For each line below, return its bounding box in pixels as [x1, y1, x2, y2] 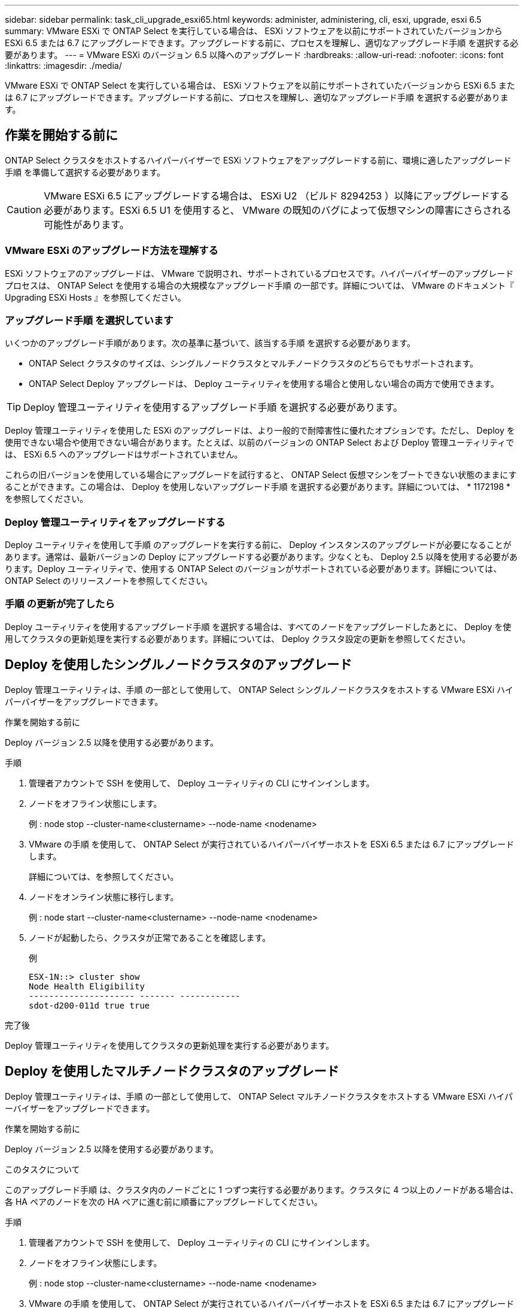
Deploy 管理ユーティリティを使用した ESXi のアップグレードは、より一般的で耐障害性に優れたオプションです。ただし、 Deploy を [5, 425, 515, 436]
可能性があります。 [44, 218, 129, 231]
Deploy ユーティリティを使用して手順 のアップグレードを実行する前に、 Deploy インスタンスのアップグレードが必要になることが [5, 540, 512, 550]
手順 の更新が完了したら [5, 598, 115, 610]
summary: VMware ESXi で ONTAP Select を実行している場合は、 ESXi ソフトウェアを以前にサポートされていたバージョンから [5, 26, 503, 36]
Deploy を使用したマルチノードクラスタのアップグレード [5, 1064, 339, 1079]
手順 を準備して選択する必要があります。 [5, 166, 166, 177]
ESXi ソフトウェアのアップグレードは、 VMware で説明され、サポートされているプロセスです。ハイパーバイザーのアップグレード [5, 268, 514, 278]
